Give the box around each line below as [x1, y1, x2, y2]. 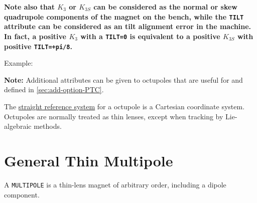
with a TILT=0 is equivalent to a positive [80, 31, 220, 41]
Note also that [4, 2, 55, 12]
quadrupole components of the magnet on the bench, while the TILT [4, 11, 244, 22]
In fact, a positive [4, 31, 66, 41]
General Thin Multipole [4, 150, 173, 170]
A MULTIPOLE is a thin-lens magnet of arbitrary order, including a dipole [4, 179, 226, 189]
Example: [4, 58, 33, 68]
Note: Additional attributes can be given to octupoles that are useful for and [4, 74, 243, 85]
